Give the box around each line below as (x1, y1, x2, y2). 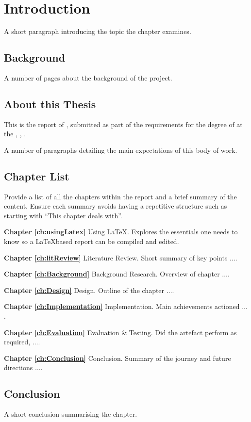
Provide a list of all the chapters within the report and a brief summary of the (4, 191, 237, 201)
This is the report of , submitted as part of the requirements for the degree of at (4, 119, 243, 129)
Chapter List (4, 168, 69, 183)
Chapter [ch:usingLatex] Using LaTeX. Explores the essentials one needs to (4, 227, 238, 237)
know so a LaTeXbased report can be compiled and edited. (4, 236, 179, 246)
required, (4, 337, 31, 347)
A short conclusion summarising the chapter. (4, 409, 137, 419)
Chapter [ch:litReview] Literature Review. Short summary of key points (4, 252, 228, 262)
